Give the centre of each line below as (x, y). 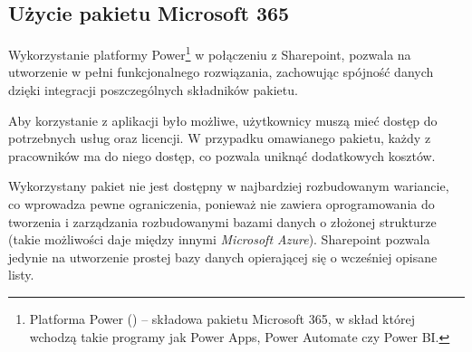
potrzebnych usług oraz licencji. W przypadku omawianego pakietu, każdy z (220, 138)
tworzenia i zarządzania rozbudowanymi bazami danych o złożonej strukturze (222, 221)
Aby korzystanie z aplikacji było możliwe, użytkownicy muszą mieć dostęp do (223, 120)
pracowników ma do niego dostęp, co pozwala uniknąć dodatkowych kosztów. (222, 155)
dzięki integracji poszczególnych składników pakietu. (153, 90)
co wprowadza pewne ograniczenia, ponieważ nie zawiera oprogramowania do (222, 204)
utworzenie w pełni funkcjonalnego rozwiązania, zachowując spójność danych (221, 72)
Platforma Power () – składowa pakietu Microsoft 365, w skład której (222, 318)
